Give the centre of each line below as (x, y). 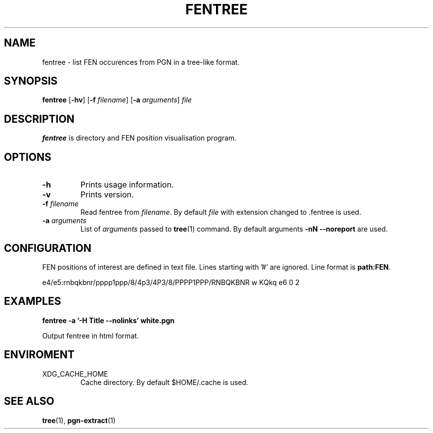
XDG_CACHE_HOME (75, 374)
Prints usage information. (127, 185)
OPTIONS (28, 157)
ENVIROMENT (39, 355)
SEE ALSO (29, 401)
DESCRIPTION (39, 119)
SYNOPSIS (31, 81)
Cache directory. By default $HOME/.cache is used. (164, 382)
